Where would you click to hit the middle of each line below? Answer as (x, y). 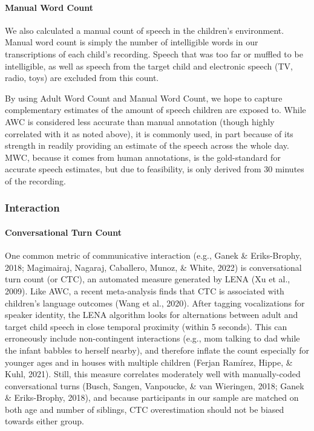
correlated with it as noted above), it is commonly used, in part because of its (149, 133)
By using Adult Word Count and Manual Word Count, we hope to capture (144, 98)
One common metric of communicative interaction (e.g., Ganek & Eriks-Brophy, (153, 255)
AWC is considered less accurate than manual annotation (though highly (140, 121)
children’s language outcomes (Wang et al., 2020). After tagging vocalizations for (155, 303)
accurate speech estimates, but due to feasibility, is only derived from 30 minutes (155, 169)
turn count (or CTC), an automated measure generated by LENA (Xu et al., (148, 279)
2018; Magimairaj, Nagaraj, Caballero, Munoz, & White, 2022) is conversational (153, 267)
